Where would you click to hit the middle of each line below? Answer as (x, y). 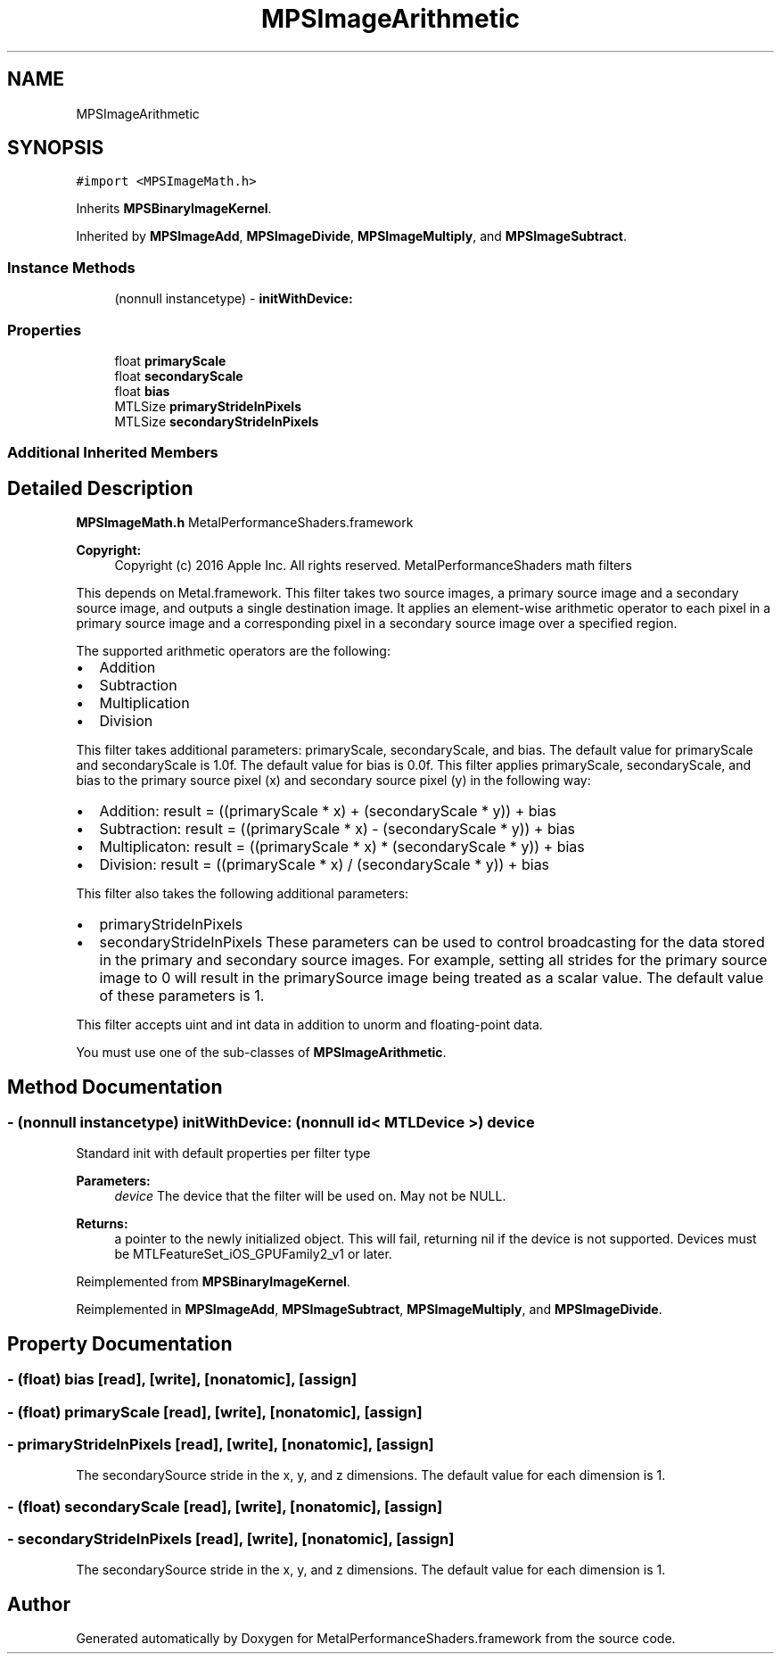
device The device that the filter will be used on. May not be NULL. (310, 1196)
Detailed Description (100, 488)
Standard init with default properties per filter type (223, 1153)
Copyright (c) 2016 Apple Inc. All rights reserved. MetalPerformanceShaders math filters (373, 566)
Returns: (102, 1224)
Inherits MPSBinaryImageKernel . (174, 209)
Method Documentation (115, 1087)
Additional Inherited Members (113, 453)
